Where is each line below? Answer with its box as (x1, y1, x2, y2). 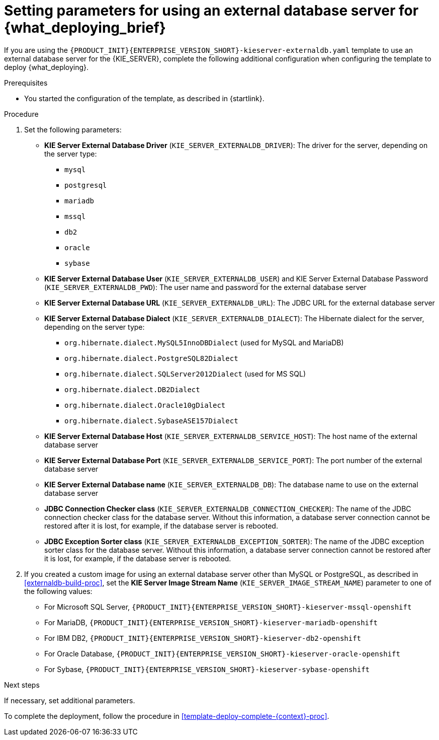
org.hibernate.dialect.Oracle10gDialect (64, 401, 226, 409)
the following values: (24, 586, 93, 596)
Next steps (4, 680, 40, 689)
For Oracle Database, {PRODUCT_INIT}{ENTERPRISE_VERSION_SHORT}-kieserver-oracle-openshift (44, 649, 400, 658)
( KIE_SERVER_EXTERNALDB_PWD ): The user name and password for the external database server (44, 282, 367, 291)
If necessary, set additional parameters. (4, 696, 135, 705)
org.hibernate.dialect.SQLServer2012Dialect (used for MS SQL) (64, 369, 306, 378)
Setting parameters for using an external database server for (4, 2, 419, 19)
